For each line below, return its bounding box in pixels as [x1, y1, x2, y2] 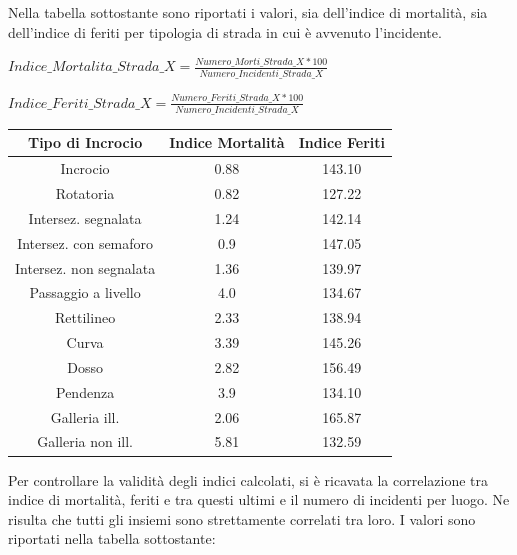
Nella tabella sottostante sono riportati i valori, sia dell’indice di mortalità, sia [8, 2, 488, 22]
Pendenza [56, 381, 115, 402]
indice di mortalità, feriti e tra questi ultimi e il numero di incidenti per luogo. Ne [8, 489, 510, 510]
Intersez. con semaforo [17, 232, 154, 253]
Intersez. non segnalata [15, 257, 156, 278]
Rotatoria [55, 183, 115, 203]
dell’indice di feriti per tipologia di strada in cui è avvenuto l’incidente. [8, 21, 442, 42]
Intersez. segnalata [28, 207, 142, 228]
